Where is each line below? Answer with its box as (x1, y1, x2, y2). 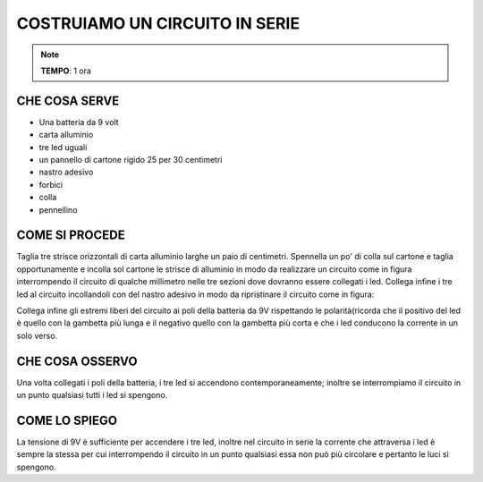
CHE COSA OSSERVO (16, 353, 138, 368)
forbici (38, 179, 64, 190)
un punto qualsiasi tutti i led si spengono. (16, 390, 168, 401)
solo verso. (16, 330, 58, 341)
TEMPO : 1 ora (40, 65, 91, 76)
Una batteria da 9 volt (38, 116, 119, 127)
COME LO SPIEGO (16, 412, 118, 428)
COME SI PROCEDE (16, 228, 125, 243)
